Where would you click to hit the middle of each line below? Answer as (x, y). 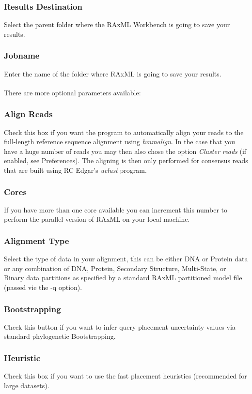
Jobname (22, 55)
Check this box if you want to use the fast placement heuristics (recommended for (126, 376)
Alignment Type (37, 240)
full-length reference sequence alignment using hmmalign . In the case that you (119, 142)
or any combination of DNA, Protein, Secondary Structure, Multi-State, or (115, 268)
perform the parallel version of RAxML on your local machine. (97, 219)
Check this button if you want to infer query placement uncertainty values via (120, 326)
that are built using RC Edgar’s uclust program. (75, 170)
